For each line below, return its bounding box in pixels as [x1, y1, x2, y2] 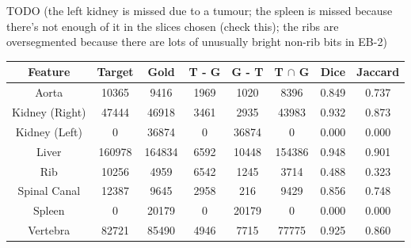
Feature [28, 63, 70, 80]
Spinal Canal [17, 182, 81, 199]
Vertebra [28, 222, 70, 238]
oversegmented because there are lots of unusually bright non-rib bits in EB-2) [6, 33, 387, 50]
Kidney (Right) [12, 103, 86, 120]
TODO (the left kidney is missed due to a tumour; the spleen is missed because [6, 2, 393, 18]
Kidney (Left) [15, 123, 82, 139]
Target [97, 63, 134, 80]
